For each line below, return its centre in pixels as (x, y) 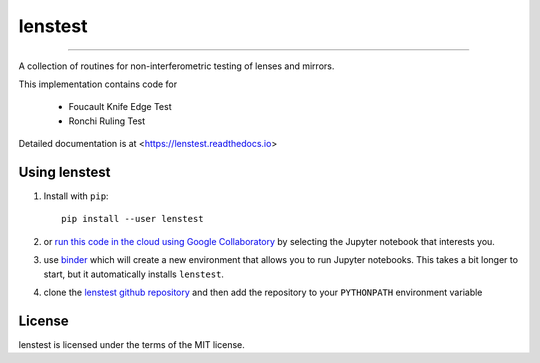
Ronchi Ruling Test (107, 121)
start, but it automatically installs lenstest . (134, 274)
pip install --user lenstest (132, 219)
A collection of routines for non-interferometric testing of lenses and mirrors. (176, 66)
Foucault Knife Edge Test (120, 107)
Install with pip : (76, 196)
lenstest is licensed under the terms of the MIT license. (131, 344)
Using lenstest (64, 171)
